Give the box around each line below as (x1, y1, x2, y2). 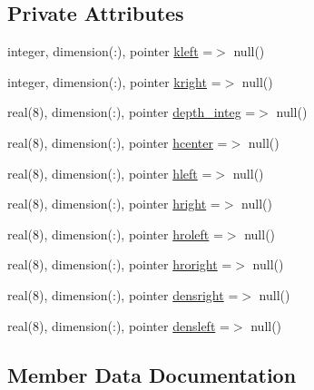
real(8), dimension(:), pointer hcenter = (7, 132, 228, 151)
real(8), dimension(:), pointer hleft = (7, 163, 212, 182)
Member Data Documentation (7, 360, 297, 388)
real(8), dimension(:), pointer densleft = (7, 316, 230, 335)
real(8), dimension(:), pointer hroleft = (7, 224, 223, 243)
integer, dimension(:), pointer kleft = (7, 42, 213, 61)
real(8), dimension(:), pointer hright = (7, 194, 221, 213)
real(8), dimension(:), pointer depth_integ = (7, 102, 256, 122)
